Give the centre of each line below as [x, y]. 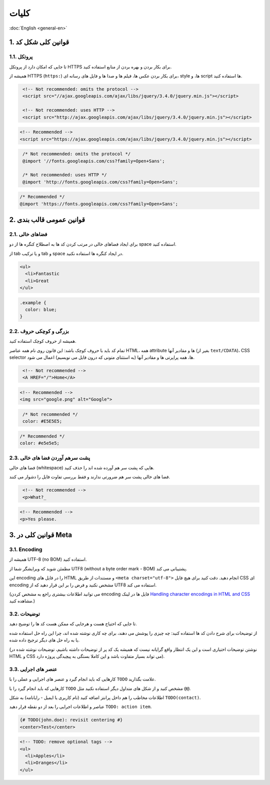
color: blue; [41, 309]
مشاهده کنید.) [22, 601]
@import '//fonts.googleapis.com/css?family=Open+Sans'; [94, 161]
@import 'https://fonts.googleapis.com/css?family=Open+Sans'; [99, 204]
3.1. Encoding [26, 549]
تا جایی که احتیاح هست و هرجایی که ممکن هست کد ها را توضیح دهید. [73, 624]
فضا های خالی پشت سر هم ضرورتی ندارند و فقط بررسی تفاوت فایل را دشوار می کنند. [90, 477]
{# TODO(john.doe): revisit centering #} [71, 720]
